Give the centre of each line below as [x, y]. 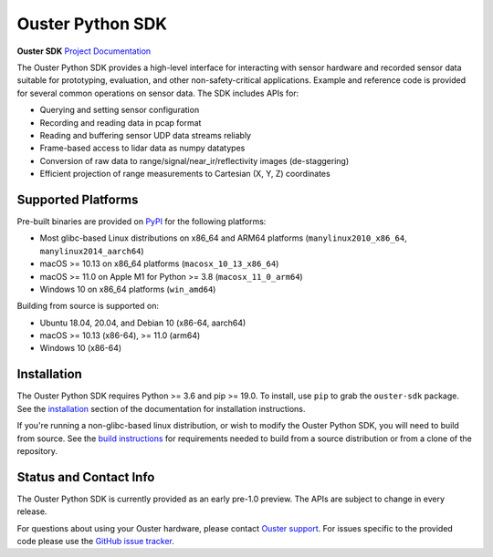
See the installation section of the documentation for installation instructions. [161, 408]
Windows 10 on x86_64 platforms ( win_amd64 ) [128, 289]
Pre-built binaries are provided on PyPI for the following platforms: [142, 221]
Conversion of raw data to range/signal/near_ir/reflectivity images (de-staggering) [194, 160]
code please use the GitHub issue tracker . [96, 542]
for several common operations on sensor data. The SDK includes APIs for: [158, 93]
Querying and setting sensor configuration [120, 110]
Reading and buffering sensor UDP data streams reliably [145, 135]
